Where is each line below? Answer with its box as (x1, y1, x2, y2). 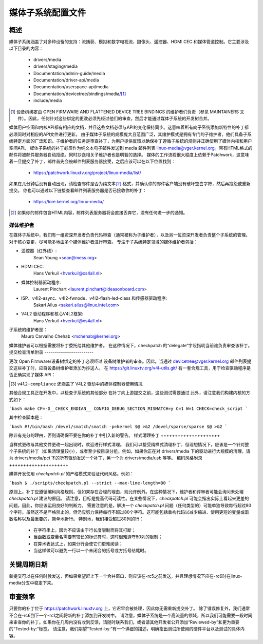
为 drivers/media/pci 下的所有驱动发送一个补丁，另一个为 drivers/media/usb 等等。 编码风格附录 (9, 455, 203, 461)
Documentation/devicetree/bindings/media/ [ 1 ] (33, 91, 126, 97)
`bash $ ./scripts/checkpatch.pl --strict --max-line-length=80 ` (9, 480, 171, 486)
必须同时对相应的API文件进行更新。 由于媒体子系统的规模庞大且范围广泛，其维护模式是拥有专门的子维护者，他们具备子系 (9, 131, 252, 137)
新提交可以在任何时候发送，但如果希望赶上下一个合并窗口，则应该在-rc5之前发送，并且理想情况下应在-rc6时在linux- (9, 573, 243, 579)
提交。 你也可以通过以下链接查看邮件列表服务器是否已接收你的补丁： (9, 188, 147, 194)
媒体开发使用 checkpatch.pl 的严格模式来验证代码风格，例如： (9, 471, 134, 477)
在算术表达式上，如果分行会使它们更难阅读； (33, 541, 123, 546)
